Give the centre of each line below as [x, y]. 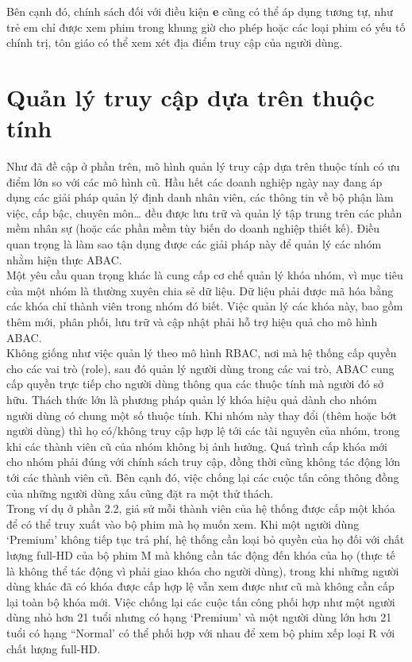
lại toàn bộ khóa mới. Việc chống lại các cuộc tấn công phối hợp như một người [201, 601]
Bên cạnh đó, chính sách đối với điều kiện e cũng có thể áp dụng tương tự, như [200, 11]
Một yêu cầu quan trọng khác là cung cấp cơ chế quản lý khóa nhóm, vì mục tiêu [205, 275]
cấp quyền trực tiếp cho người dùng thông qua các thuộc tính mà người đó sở [195, 384]
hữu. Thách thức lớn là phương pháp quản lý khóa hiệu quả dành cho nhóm [192, 399]
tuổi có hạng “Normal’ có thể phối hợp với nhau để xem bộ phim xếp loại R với [201, 632]
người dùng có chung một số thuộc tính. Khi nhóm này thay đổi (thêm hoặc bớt [202, 415]
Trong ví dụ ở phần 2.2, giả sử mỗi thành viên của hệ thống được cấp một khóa [201, 508]
